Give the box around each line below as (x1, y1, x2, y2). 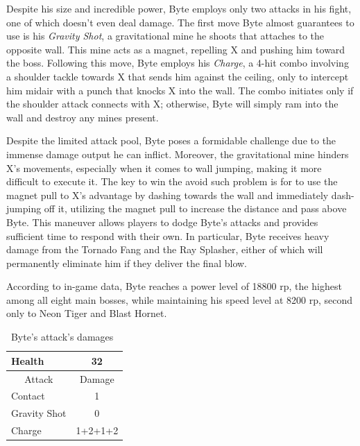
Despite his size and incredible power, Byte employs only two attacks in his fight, (6, 1, 352, 15)
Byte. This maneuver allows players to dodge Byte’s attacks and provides (6, 214, 318, 229)
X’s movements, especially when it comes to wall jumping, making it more (6, 160, 322, 175)
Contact (11, 388, 45, 403)
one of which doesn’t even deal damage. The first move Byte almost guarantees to (6, 15, 354, 29)
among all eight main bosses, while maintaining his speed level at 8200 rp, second (6, 292, 353, 307)
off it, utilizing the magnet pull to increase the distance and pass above (44, 201, 347, 216)
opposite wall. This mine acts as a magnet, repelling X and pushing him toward (6, 42, 345, 56)
